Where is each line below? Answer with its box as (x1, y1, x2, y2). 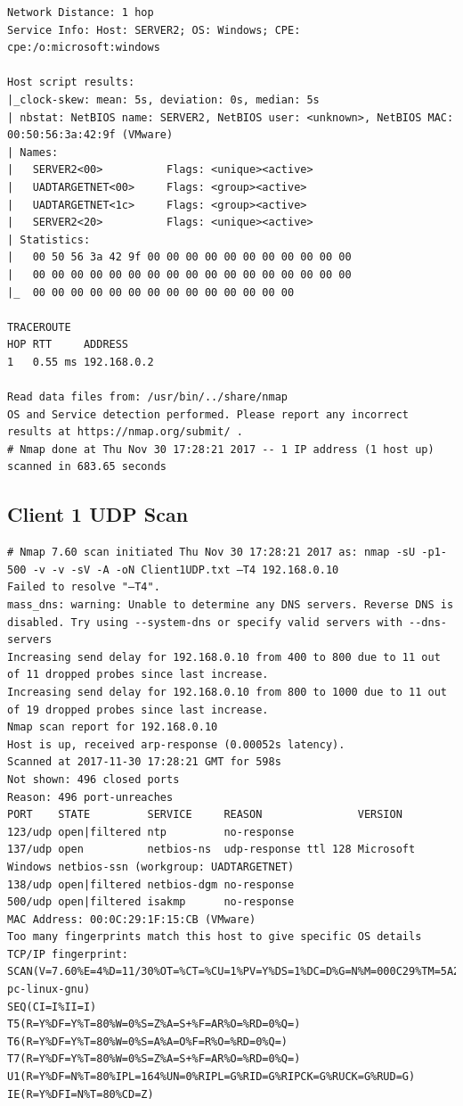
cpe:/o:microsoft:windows (7, 41, 160, 54)
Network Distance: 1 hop (7, 6, 154, 19)
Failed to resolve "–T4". (7, 581, 160, 594)
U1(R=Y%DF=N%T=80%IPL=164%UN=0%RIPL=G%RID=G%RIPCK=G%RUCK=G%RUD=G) (7, 1070, 416, 1084)
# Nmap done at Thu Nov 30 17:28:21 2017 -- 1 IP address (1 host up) (7, 442, 435, 456)
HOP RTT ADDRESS (7, 338, 129, 351)
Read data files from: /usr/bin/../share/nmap (7, 391, 288, 404)
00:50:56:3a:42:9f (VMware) (7, 128, 174, 142)
